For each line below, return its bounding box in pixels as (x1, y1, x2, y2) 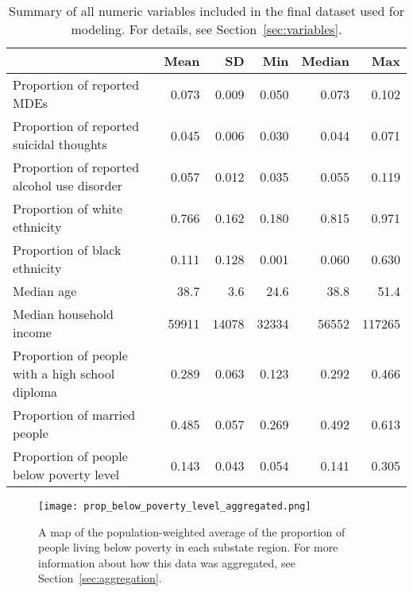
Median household (13, 305, 114, 323)
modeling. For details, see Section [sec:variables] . (71, 20, 342, 38)
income (13, 323, 52, 341)
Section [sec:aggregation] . (38, 570, 162, 586)
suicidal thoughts (13, 135, 107, 153)
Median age (13, 282, 77, 300)
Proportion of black (13, 240, 122, 259)
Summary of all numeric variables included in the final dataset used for (9, 2, 404, 20)
